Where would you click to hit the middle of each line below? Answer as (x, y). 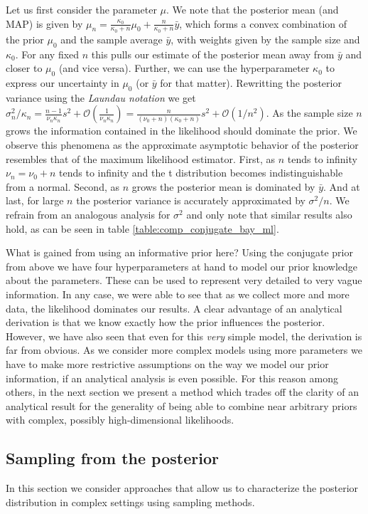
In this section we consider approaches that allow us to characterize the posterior (182, 488)
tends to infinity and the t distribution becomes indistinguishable (201, 173)
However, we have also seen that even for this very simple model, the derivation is (184, 336)
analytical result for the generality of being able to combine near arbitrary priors (182, 405)
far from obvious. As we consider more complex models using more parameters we (184, 350)
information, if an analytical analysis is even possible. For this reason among (172, 378)
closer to (24, 68)
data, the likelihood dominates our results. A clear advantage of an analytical (174, 308)
